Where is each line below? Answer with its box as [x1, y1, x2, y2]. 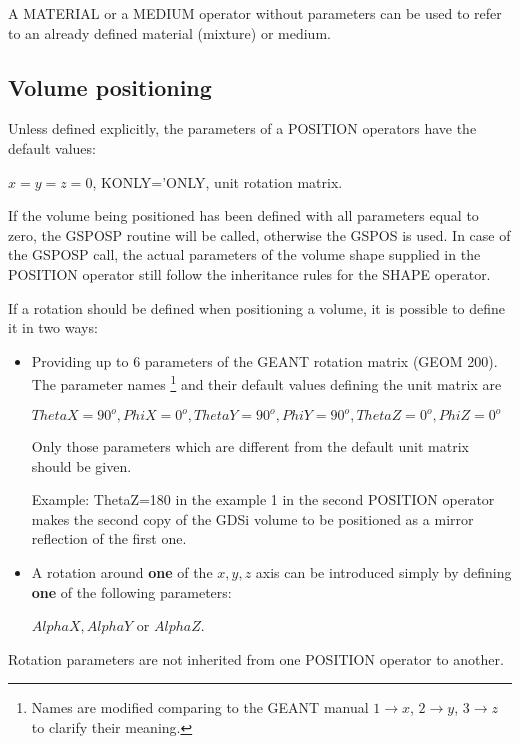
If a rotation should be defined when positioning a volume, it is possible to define [8, 297, 506, 318]
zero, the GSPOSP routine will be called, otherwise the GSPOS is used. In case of [8, 224, 511, 245]
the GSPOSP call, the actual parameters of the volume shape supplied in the [8, 244, 481, 265]
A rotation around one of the [31, 562, 213, 583]
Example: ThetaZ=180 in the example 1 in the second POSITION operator [31, 489, 495, 510]
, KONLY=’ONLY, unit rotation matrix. [92, 171, 343, 192]
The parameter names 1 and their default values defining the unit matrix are [31, 371, 502, 394]
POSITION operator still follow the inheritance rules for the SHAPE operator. [8, 263, 491, 284]
